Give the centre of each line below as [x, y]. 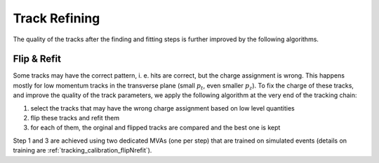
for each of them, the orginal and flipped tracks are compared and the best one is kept [155, 128]
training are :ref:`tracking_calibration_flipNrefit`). [82, 150]
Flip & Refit [37, 59]
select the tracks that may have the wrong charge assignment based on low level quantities [162, 108]
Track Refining [56, 18]
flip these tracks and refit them [75, 118]
